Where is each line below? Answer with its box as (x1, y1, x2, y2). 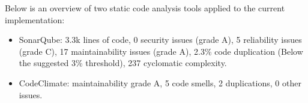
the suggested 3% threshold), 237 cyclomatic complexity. (19, 57, 227, 69)
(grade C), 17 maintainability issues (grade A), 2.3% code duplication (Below (19, 45, 303, 57)
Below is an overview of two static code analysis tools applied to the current (5, 2, 285, 14)
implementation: (5, 13, 65, 26)
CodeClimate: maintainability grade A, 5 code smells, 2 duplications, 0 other (19, 76, 301, 89)
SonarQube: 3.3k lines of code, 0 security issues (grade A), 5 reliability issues (19, 33, 302, 46)
